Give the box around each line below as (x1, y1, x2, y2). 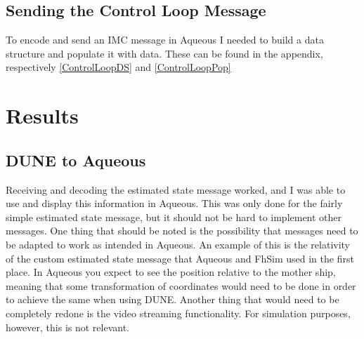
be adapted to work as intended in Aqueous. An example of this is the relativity (6, 237, 350, 251)
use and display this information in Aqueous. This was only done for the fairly (6, 196, 343, 211)
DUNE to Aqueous (6, 149, 146, 171)
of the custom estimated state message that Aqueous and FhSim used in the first (6, 251, 354, 265)
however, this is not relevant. (6, 319, 129, 334)
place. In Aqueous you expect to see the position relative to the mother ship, (6, 265, 336, 279)
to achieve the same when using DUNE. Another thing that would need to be (6, 292, 339, 307)
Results (6, 101, 79, 130)
